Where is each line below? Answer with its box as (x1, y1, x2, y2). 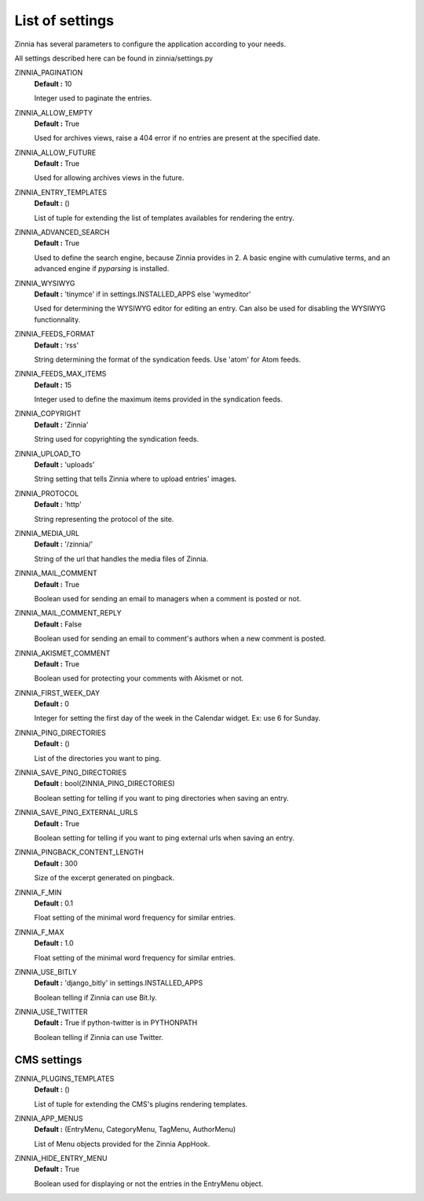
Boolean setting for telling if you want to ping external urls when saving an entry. (34, 833, 294, 843)
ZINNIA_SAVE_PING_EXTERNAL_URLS (14, 808, 138, 817)
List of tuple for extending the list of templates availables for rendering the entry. (34, 213, 294, 222)
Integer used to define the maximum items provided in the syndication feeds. (34, 395, 283, 404)
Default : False (34, 619, 82, 629)
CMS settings (14, 1053, 82, 1067)
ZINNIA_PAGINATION (14, 68, 83, 78)
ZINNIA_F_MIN (14, 887, 62, 897)
